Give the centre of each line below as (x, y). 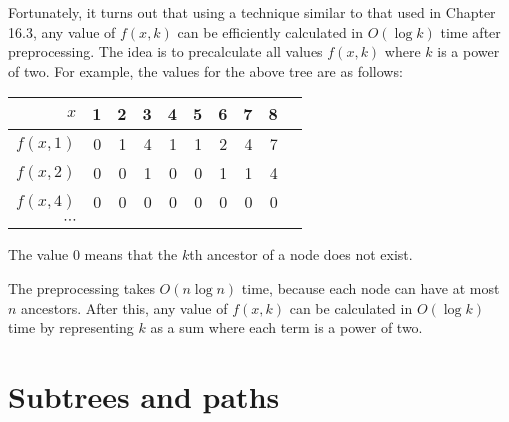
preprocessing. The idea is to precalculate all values (165, 51)
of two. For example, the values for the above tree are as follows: (205, 70)
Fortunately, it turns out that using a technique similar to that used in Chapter (252, 12)
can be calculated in (351, 307)
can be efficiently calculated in (270, 31)
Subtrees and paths (144, 395)
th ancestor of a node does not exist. (301, 254)
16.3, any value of (62, 31)
